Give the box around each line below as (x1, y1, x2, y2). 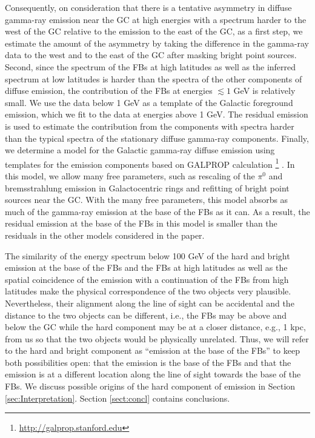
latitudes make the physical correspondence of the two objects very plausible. (5, 285, 291, 297)
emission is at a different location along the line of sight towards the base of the (5, 368, 301, 380)
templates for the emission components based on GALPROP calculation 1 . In (5, 156, 295, 170)
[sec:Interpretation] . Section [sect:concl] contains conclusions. (5, 391, 230, 404)
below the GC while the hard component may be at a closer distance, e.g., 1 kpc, (5, 320, 306, 333)
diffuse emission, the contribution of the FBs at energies (5, 84, 213, 97)
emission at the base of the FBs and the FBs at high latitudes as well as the (5, 261, 288, 274)
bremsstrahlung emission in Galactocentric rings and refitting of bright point (5, 181, 290, 194)
